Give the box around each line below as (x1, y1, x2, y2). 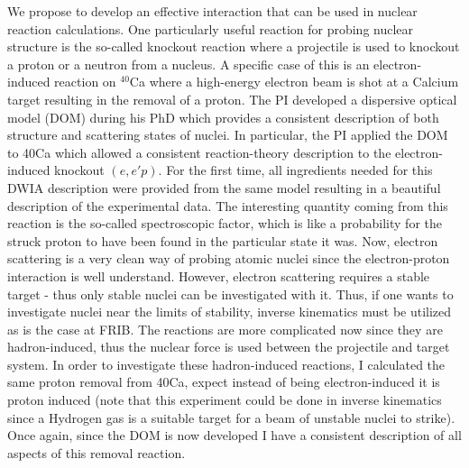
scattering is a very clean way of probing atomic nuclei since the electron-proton (7, 249, 450, 268)
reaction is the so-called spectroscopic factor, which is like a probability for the (7, 214, 443, 233)
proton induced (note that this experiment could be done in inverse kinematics (7, 390, 442, 409)
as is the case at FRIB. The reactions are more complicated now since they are (7, 319, 443, 338)
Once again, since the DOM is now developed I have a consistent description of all (7, 426, 462, 445)
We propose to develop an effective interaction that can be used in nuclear (7, 2, 418, 20)
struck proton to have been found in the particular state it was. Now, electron (7, 231, 438, 250)
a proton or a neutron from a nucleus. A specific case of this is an (7, 54, 370, 73)
